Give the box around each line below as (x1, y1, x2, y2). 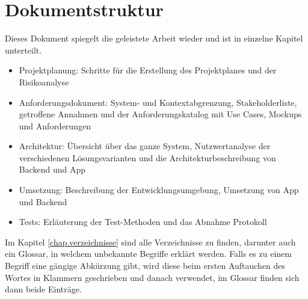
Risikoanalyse (19, 75, 69, 88)
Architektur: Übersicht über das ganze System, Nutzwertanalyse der (19, 140, 271, 152)
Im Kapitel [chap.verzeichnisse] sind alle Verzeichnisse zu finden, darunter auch (5, 235, 296, 248)
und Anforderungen (19, 119, 91, 132)
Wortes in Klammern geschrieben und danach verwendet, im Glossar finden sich (5, 271, 300, 283)
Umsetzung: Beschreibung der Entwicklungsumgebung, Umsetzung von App (19, 183, 299, 196)
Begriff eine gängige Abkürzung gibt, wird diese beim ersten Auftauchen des (5, 259, 286, 272)
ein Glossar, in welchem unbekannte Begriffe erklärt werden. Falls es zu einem (5, 247, 292, 260)
